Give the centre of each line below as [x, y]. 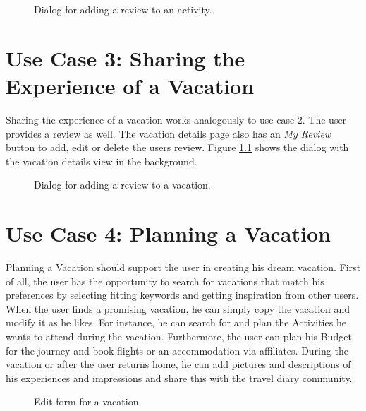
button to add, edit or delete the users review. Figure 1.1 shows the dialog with [177, 147]
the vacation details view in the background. [102, 161]
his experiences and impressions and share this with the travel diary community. [179, 377]
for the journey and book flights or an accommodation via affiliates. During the [177, 350]
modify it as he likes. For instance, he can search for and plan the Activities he [176, 322]
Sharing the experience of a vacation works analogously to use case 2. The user [176, 119]
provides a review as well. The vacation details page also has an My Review [169, 133]
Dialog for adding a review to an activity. [123, 9]
